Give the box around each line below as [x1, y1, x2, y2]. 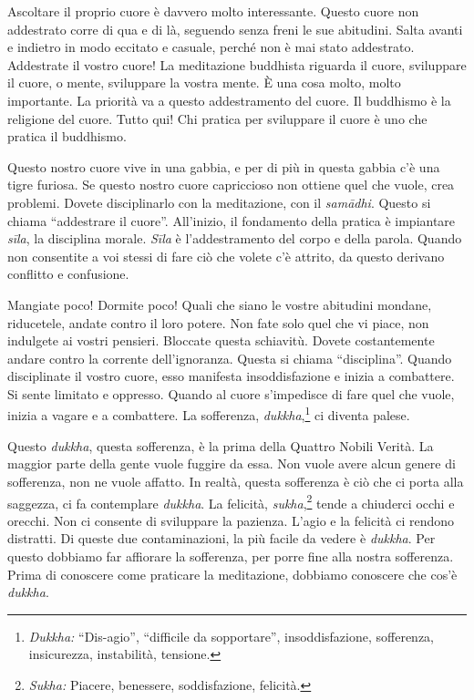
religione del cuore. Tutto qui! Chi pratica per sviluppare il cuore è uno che [7, 108, 428, 128]
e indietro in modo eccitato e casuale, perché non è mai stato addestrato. [7, 37, 415, 57]
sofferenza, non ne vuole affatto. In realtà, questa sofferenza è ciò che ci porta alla [7, 471, 464, 490]
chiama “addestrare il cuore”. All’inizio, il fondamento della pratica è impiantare [7, 211, 456, 230]
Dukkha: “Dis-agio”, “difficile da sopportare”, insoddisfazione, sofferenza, [28, 626, 435, 645]
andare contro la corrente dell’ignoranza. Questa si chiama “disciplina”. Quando [7, 348, 452, 367]
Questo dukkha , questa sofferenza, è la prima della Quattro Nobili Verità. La [7, 436, 434, 455]
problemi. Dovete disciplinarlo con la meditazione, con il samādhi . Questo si [7, 192, 431, 211]
